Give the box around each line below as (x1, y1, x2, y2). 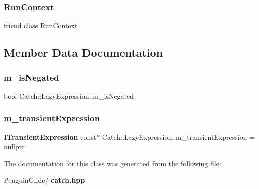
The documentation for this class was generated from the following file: (4, 158, 221, 168)
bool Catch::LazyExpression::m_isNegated (4, 90, 134, 101)
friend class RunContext (4, 20, 78, 31)
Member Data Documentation (4, 45, 163, 60)
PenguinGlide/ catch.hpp (4, 175, 85, 185)
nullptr (4, 141, 25, 152)
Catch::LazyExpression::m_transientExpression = (102, 131, 255, 142)
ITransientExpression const (4, 131, 97, 142)
